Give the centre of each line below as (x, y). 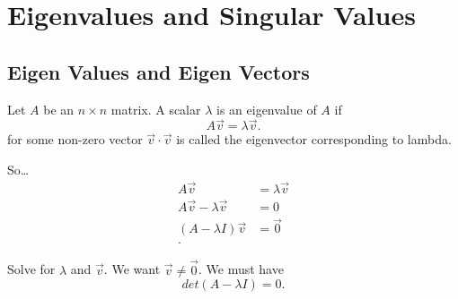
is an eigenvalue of (267, 109)
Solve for (31, 269)
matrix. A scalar (156, 109)
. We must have (241, 269)
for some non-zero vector (75, 139)
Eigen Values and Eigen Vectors (159, 71)
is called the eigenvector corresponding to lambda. (314, 139)
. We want (132, 269)
